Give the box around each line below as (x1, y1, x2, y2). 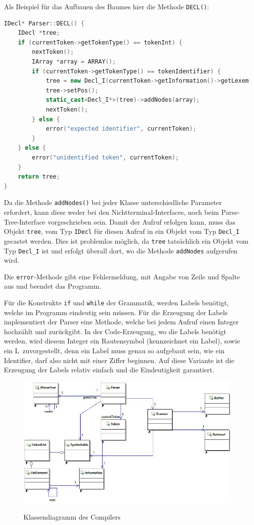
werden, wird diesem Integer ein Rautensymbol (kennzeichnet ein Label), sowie (4, 336, 240, 346)
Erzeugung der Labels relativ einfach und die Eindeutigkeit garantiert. (4, 365, 214, 375)
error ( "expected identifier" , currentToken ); (45, 125, 196, 133)
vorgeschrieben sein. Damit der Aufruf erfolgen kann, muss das (47, 216, 235, 227)
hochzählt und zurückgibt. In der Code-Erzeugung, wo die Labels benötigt (4, 326, 227, 336)
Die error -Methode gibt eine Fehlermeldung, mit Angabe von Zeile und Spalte (4, 271, 240, 281)
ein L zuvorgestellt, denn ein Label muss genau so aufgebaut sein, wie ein (4, 345, 225, 356)
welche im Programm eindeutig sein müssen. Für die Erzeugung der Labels (4, 307, 228, 317)
